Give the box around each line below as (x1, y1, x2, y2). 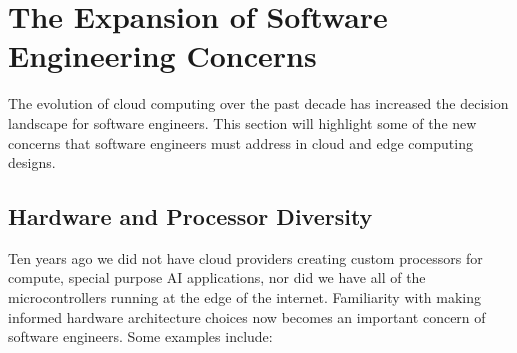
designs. (8, 152, 56, 173)
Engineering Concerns (8, 35, 317, 76)
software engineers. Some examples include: (8, 326, 273, 347)
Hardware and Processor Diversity (8, 201, 373, 232)
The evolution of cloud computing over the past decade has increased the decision (8, 93, 509, 114)
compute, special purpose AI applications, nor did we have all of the (8, 267, 426, 288)
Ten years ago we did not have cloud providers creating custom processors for (8, 247, 483, 268)
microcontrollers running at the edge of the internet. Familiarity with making (8, 287, 482, 308)
